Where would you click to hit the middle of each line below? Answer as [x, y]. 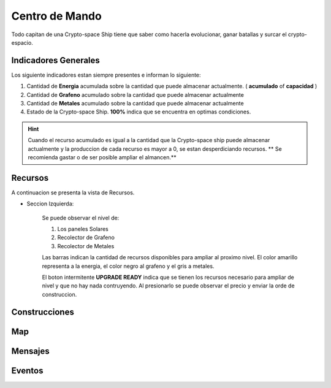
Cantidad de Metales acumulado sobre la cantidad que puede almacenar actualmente [135, 104]
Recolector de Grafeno [86, 238]
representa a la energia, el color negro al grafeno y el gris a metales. [128, 266]
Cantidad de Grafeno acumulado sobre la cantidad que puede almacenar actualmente [135, 94]
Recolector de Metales [86, 246]
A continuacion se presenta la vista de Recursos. [73, 192]
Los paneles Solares [83, 229]
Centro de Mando [57, 16]
